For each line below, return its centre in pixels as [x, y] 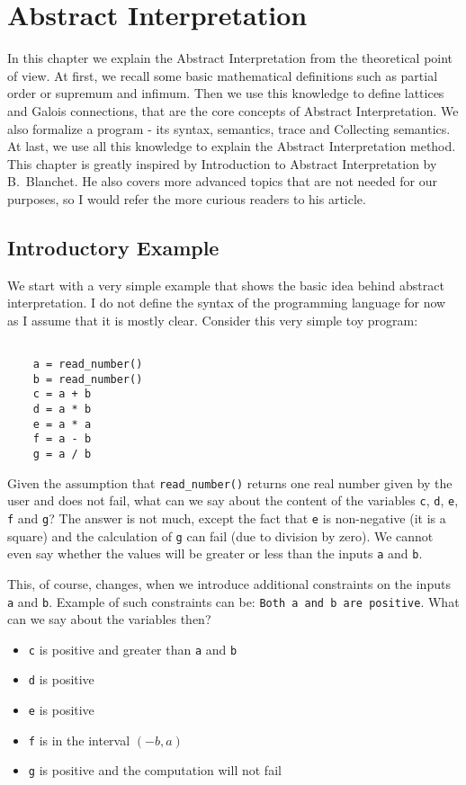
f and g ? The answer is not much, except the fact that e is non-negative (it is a [227, 518]
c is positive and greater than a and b [133, 649]
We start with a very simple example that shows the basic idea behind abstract [226, 285]
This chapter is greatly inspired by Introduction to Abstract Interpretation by [222, 163]
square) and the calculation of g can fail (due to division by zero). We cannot [220, 535]
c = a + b [62, 394]
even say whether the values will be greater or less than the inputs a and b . [215, 553]
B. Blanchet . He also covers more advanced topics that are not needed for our [222, 181]
